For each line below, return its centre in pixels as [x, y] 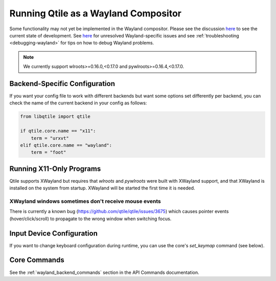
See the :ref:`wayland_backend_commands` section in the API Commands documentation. [104, 272]
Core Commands [37, 260]
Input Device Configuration [54, 233]
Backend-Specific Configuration [62, 84]
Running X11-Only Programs [55, 169]
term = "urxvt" [50, 138]
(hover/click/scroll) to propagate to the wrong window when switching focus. [90, 219]
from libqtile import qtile [55, 117]
